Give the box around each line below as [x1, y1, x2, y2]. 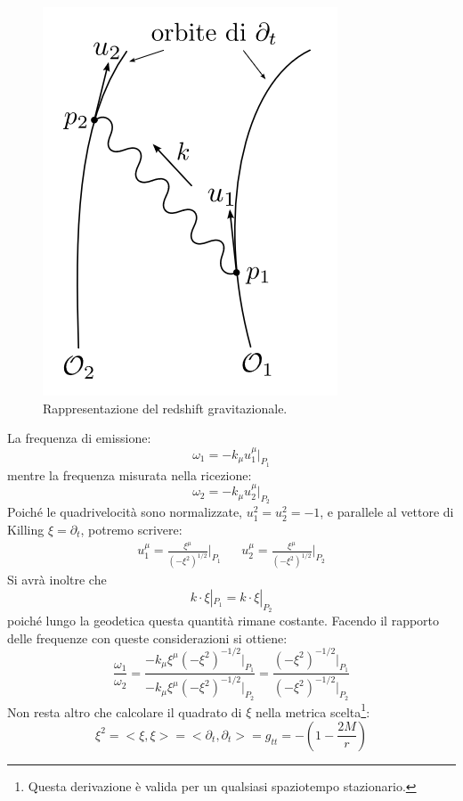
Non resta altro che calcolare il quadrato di [7, 702, 242, 721]
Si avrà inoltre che [7, 570, 107, 589]
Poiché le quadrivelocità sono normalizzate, [7, 503, 243, 521]
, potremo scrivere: [80, 520, 183, 538]
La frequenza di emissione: [7, 429, 151, 447]
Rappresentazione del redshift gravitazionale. [43, 398, 288, 417]
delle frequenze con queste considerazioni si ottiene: [7, 628, 288, 647]
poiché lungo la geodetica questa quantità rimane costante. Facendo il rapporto [7, 611, 440, 630]
